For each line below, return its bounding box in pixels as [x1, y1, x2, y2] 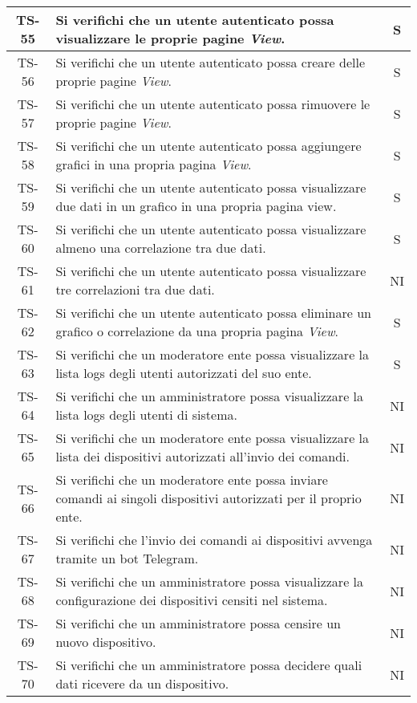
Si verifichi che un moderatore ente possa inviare [55, 470, 328, 489]
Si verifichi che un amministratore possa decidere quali [55, 656, 362, 674]
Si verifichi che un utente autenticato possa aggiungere [55, 136, 362, 155]
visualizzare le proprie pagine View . [55, 29, 285, 47]
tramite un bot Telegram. [55, 549, 199, 567]
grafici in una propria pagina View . [55, 155, 252, 173]
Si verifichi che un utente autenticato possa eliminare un [55, 303, 371, 322]
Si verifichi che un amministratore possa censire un [55, 614, 342, 632]
